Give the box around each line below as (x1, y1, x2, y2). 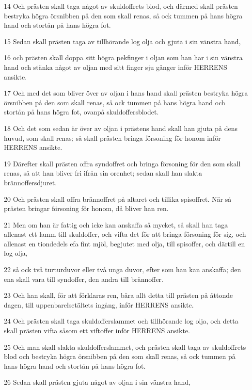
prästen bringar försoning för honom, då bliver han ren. (4, 203, 169, 213)
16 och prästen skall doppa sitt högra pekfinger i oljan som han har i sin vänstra (4, 52, 243, 63)
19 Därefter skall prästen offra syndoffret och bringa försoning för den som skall (4, 158, 241, 168)
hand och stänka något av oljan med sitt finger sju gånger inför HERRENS (4, 62, 227, 72)
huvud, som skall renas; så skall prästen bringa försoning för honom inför (4, 132, 221, 143)
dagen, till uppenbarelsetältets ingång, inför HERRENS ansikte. (4, 299, 194, 309)
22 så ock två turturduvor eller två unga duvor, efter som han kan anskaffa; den (4, 264, 241, 275)
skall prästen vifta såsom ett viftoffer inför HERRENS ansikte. (4, 325, 190, 336)
